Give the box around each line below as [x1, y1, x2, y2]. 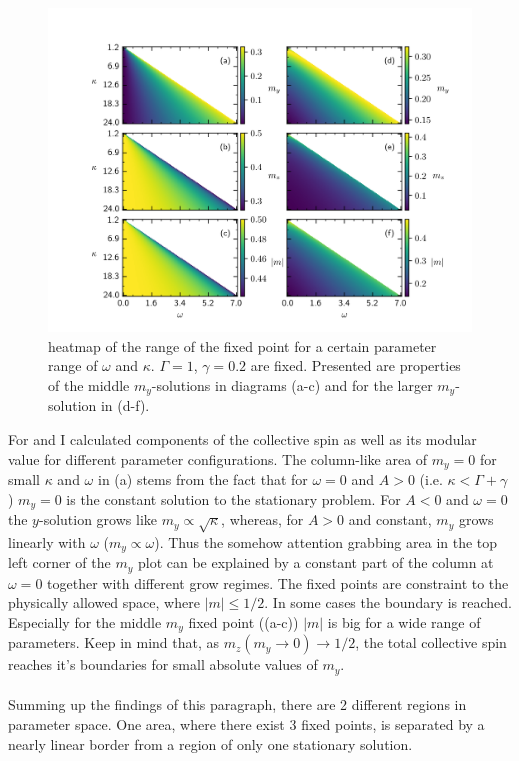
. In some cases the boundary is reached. [264, 592, 512, 613]
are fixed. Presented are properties [250, 355, 461, 376]
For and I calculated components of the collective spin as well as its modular [8, 429, 477, 450]
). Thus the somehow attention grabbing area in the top [154, 531, 498, 552]
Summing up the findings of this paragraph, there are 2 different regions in [8, 694, 467, 715]
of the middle [48, 374, 130, 395]
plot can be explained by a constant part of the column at [137, 552, 494, 573]
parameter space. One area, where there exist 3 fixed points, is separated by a [8, 714, 485, 735]
